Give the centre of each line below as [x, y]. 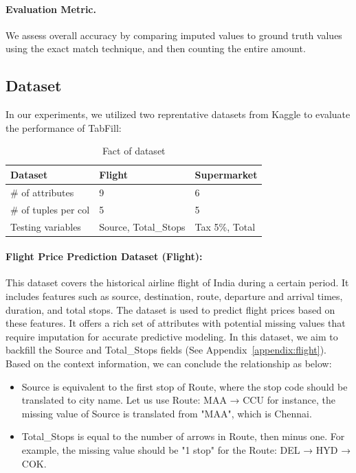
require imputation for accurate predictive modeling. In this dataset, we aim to [172, 336]
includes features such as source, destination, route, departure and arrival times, [174, 296]
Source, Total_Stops [142, 226]
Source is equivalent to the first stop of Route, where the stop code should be [185, 386]
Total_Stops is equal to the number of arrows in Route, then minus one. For [183, 436]
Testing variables [46, 226]
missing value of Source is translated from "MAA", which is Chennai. [167, 413]
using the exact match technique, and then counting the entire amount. [156, 48]
